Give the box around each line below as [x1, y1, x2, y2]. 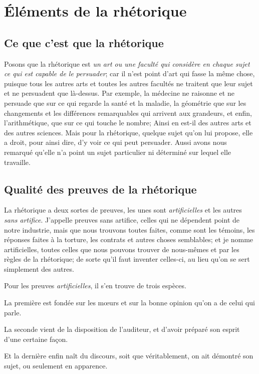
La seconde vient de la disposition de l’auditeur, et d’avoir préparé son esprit [4, 324, 240, 334]
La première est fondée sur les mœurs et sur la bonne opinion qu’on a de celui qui [4, 297, 255, 308]
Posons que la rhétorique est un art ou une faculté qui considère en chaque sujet [4, 58, 250, 69]
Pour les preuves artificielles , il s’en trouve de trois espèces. [4, 280, 186, 291]
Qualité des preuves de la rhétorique [4, 181, 197, 197]
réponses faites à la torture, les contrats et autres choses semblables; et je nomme [4, 234, 253, 245]
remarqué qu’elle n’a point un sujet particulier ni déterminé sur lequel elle [4, 146, 231, 157]
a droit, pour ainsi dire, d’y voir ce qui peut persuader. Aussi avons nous [4, 137, 227, 147]
